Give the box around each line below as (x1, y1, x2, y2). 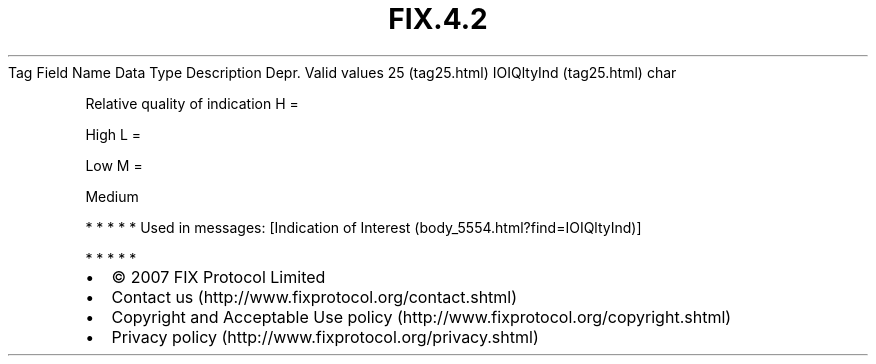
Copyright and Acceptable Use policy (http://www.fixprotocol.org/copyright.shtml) (111, 306, 732, 327)
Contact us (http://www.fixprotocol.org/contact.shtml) (111, 286, 518, 307)
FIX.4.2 (388, 2, 488, 36)
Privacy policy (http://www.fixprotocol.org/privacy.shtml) (111, 326, 539, 347)
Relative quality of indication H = (85, 94, 299, 112)
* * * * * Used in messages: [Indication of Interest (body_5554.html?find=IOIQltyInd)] (85, 218, 642, 236)
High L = (85, 125, 142, 143)
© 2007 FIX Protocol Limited (111, 266, 326, 287)
